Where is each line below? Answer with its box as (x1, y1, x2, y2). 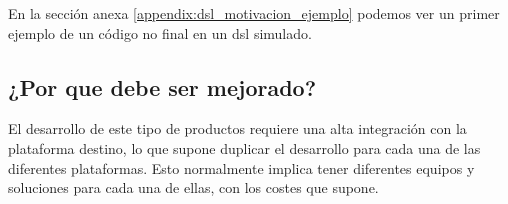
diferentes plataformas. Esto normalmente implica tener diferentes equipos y (8, 157, 475, 178)
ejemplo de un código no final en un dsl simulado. (8, 22, 312, 43)
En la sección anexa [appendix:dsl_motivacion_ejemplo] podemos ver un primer (8, 3, 500, 23)
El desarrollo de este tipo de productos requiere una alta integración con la (8, 118, 467, 139)
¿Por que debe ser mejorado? (8, 71, 317, 102)
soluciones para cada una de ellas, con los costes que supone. (8, 177, 379, 198)
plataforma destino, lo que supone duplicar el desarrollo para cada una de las (8, 137, 481, 158)
